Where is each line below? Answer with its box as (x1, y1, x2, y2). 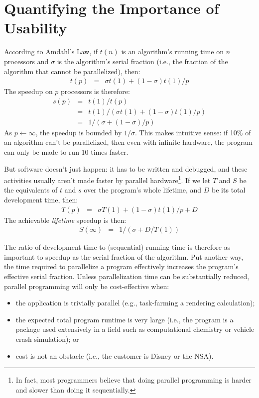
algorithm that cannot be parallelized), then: (4, 66, 140, 76)
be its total (212, 185, 246, 195)
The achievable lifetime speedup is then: (4, 214, 127, 225)
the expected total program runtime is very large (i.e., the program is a (15, 314, 234, 324)
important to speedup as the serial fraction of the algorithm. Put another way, (4, 251, 244, 262)
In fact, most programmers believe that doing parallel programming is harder (15, 375, 252, 385)
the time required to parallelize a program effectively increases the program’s (4, 261, 239, 272)
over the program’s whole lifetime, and (84, 185, 202, 195)
